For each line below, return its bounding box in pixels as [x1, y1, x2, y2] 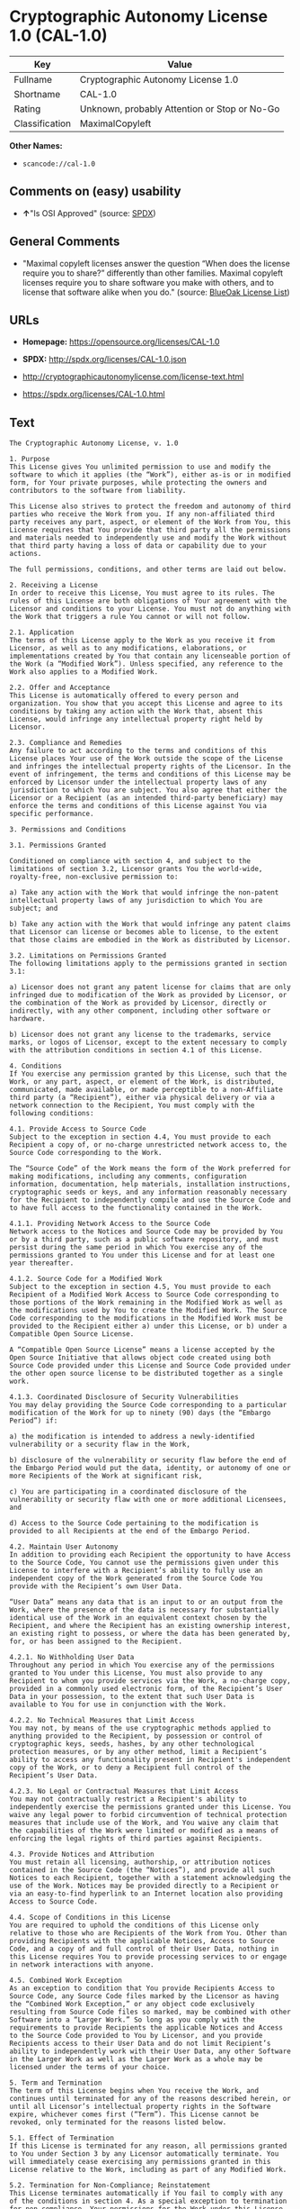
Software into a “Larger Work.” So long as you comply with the [9, 2015, 255, 2024]
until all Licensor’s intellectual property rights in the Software [9, 2102, 271, 2112]
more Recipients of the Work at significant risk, [9, 1471, 203, 1481]
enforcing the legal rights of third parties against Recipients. [9, 1834, 263, 1843]
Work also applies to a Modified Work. [9, 668, 159, 677]
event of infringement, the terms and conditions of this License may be [9, 770, 292, 779]
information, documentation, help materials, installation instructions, [9, 1180, 292, 1189]
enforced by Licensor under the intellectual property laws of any [9, 777, 268, 787]
